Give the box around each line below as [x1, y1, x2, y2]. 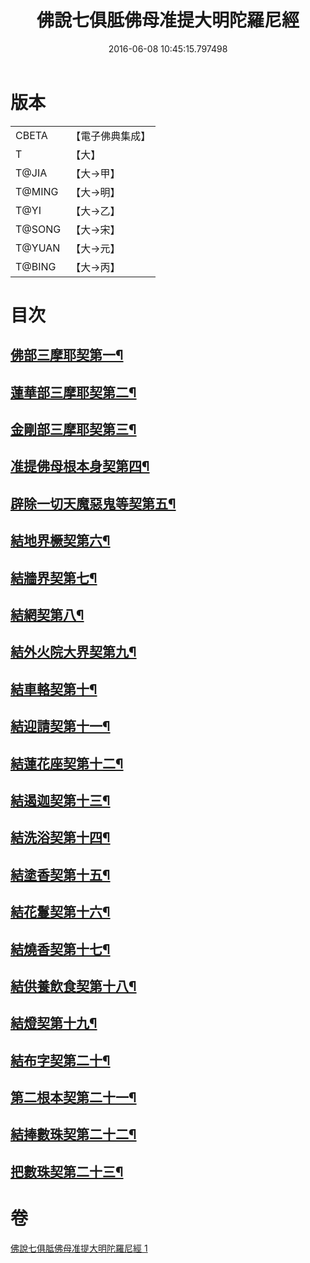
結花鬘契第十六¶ [10, 904, 111, 921]
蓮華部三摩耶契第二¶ [10, 384, 137, 401]
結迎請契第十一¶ [10, 718, 111, 735]
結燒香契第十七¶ [10, 941, 111, 958]
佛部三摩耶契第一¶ [10, 347, 124, 364]
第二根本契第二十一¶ [10, 1089, 137, 1106]
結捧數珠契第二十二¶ [10, 1126, 137, 1143]
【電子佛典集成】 [70, 129, 152, 143]
